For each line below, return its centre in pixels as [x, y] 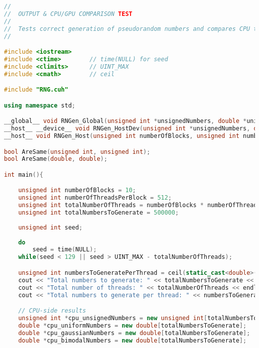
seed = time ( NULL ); [65, 250]
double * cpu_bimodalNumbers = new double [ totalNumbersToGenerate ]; [132, 340]
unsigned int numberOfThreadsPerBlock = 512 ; [95, 198]
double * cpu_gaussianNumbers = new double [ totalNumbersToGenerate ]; [134, 333]
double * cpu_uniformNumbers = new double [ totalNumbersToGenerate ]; [132, 325]
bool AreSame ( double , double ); [56, 159]
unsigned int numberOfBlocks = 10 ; [77, 190]
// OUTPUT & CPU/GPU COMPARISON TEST [68, 14]
